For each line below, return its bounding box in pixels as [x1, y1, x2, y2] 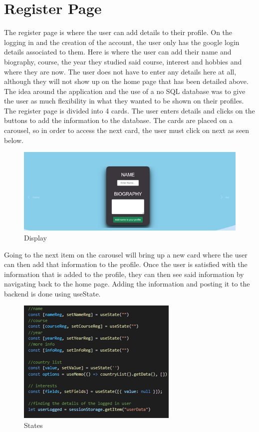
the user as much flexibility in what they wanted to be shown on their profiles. [4, 95, 244, 106]
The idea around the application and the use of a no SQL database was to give [4, 85, 246, 96]
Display [24, 232, 47, 242]
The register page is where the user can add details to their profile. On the [4, 27, 233, 37]
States [24, 420, 43, 430]
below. [4, 134, 23, 145]
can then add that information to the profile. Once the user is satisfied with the [4, 259, 248, 269]
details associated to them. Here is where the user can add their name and [4, 46, 232, 57]
